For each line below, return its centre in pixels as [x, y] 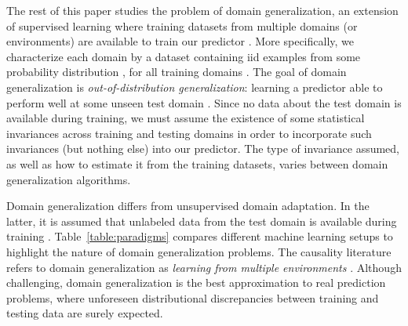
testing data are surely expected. [85, 313]
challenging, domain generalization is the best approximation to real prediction [196, 283]
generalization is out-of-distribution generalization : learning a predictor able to [195, 87]
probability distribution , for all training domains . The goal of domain [177, 72]
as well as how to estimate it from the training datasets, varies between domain [197, 163]
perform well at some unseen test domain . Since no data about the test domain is [204, 102]
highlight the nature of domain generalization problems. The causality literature [199, 251]
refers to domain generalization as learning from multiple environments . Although [204, 267]
